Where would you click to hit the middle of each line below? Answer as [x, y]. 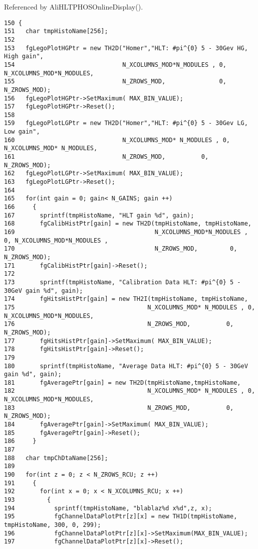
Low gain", [22, 132]
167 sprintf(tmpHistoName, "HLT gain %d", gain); [99, 215]
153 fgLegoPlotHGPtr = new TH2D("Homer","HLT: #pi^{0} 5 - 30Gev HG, [126, 48]
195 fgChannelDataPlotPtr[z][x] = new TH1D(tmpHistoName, [121, 517]
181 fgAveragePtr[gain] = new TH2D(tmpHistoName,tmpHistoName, [122, 382]
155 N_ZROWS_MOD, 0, [115, 82]
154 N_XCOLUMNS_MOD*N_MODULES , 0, [115, 65]
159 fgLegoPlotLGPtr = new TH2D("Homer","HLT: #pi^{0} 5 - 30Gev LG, [126, 123]
